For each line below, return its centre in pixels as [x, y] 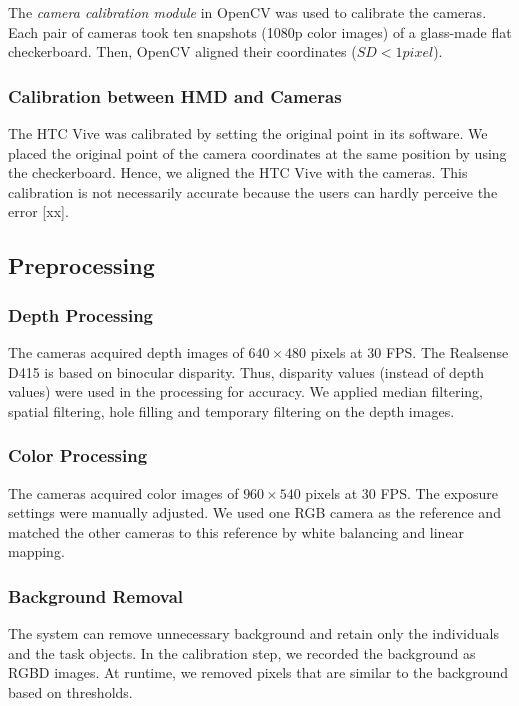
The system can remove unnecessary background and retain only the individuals [253, 633]
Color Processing [78, 455]
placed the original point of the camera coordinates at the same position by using [257, 152]
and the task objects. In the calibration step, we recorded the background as [242, 652]
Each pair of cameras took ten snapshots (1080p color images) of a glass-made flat [260, 31]
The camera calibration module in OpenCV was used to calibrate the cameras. [247, 12]
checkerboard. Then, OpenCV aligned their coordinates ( [182, 51]
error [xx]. [38, 211]
